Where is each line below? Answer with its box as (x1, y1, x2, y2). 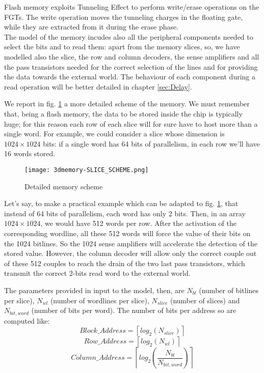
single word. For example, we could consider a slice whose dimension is (4, 128, 225, 139)
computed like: (4, 315, 50, 326)
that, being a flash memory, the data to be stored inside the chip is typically (4, 108, 243, 119)
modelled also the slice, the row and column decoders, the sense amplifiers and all (4, 51, 259, 62)
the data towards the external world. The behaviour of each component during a (4, 71, 256, 82)
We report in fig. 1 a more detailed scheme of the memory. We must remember (4, 98, 250, 109)
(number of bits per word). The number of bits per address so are (31, 305, 236, 315)
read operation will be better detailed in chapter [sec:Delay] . (4, 81, 192, 92)
